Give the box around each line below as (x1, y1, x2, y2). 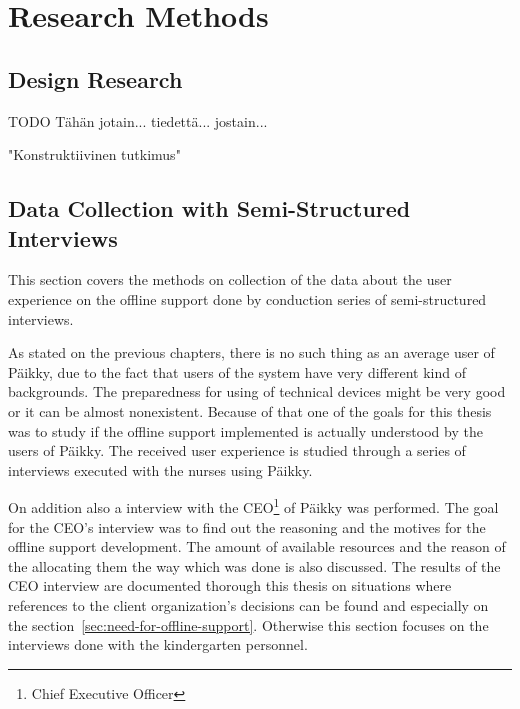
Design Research (8, 63, 183, 94)
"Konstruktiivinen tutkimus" (8, 144, 181, 165)
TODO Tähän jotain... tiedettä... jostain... (8, 110, 268, 131)
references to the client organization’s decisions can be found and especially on (8, 594, 489, 615)
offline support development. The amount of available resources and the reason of (8, 536, 506, 557)
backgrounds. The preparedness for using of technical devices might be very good (8, 381, 506, 402)
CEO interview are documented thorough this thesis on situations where (8, 575, 452, 596)
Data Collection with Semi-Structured (8, 193, 411, 224)
